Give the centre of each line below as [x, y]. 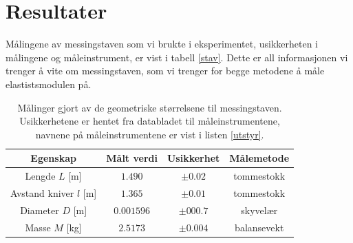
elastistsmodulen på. [49, 84]
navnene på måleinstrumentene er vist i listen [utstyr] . [150, 134]
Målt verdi [132, 158]
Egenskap [53, 158]
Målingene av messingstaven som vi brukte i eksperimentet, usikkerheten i [162, 44]
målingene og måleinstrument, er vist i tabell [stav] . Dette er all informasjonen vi [177, 57]
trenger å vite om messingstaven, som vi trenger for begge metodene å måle [165, 71]
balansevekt [259, 227]
